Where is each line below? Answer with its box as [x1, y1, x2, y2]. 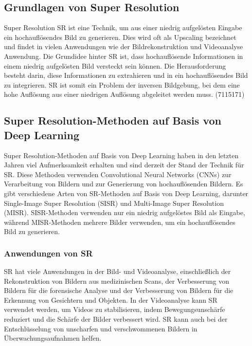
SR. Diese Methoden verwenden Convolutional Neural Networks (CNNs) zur [4, 169, 232, 179]
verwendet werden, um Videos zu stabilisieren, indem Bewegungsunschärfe [4, 304, 225, 314]
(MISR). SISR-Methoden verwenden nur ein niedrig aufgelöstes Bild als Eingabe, [4, 207, 245, 218]
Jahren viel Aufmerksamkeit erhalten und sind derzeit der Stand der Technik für [4, 160, 244, 170]
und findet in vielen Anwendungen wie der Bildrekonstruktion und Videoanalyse [4, 41, 243, 52]
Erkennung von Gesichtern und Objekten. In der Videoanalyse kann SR [4, 294, 217, 305]
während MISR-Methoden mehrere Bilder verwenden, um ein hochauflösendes [4, 217, 235, 227]
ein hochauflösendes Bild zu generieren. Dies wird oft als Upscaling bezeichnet [4, 32, 236, 42]
